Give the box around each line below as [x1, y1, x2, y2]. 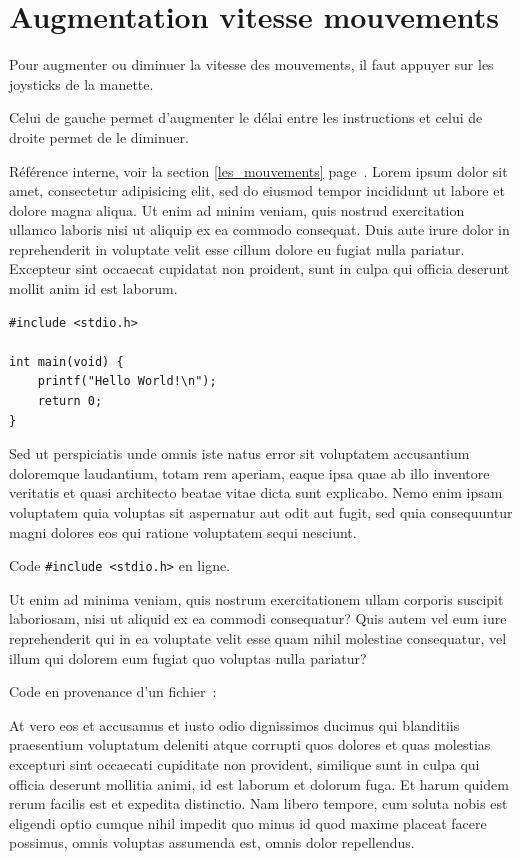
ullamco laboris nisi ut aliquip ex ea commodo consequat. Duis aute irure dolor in [9, 219, 510, 240]
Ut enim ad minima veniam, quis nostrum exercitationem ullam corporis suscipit [9, 588, 504, 609]
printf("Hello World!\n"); [37, 374, 217, 389]
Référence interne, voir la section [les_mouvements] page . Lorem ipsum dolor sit [9, 160, 508, 181]
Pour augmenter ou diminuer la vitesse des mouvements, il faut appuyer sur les [9, 54, 494, 75]
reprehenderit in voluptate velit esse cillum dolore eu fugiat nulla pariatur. [9, 238, 465, 259]
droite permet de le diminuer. [9, 126, 189, 147]
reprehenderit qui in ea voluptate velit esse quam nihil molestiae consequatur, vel [9, 628, 507, 649]
